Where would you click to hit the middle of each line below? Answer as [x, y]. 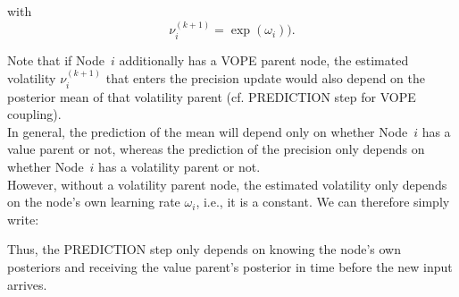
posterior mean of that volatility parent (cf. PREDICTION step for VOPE [212, 96]
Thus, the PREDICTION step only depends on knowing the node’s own [204, 249]
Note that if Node [56, 59]
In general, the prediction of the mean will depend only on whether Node [208, 131]
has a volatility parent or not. [179, 167]
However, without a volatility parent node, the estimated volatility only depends [227, 184]
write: [23, 219]
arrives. [27, 284]
